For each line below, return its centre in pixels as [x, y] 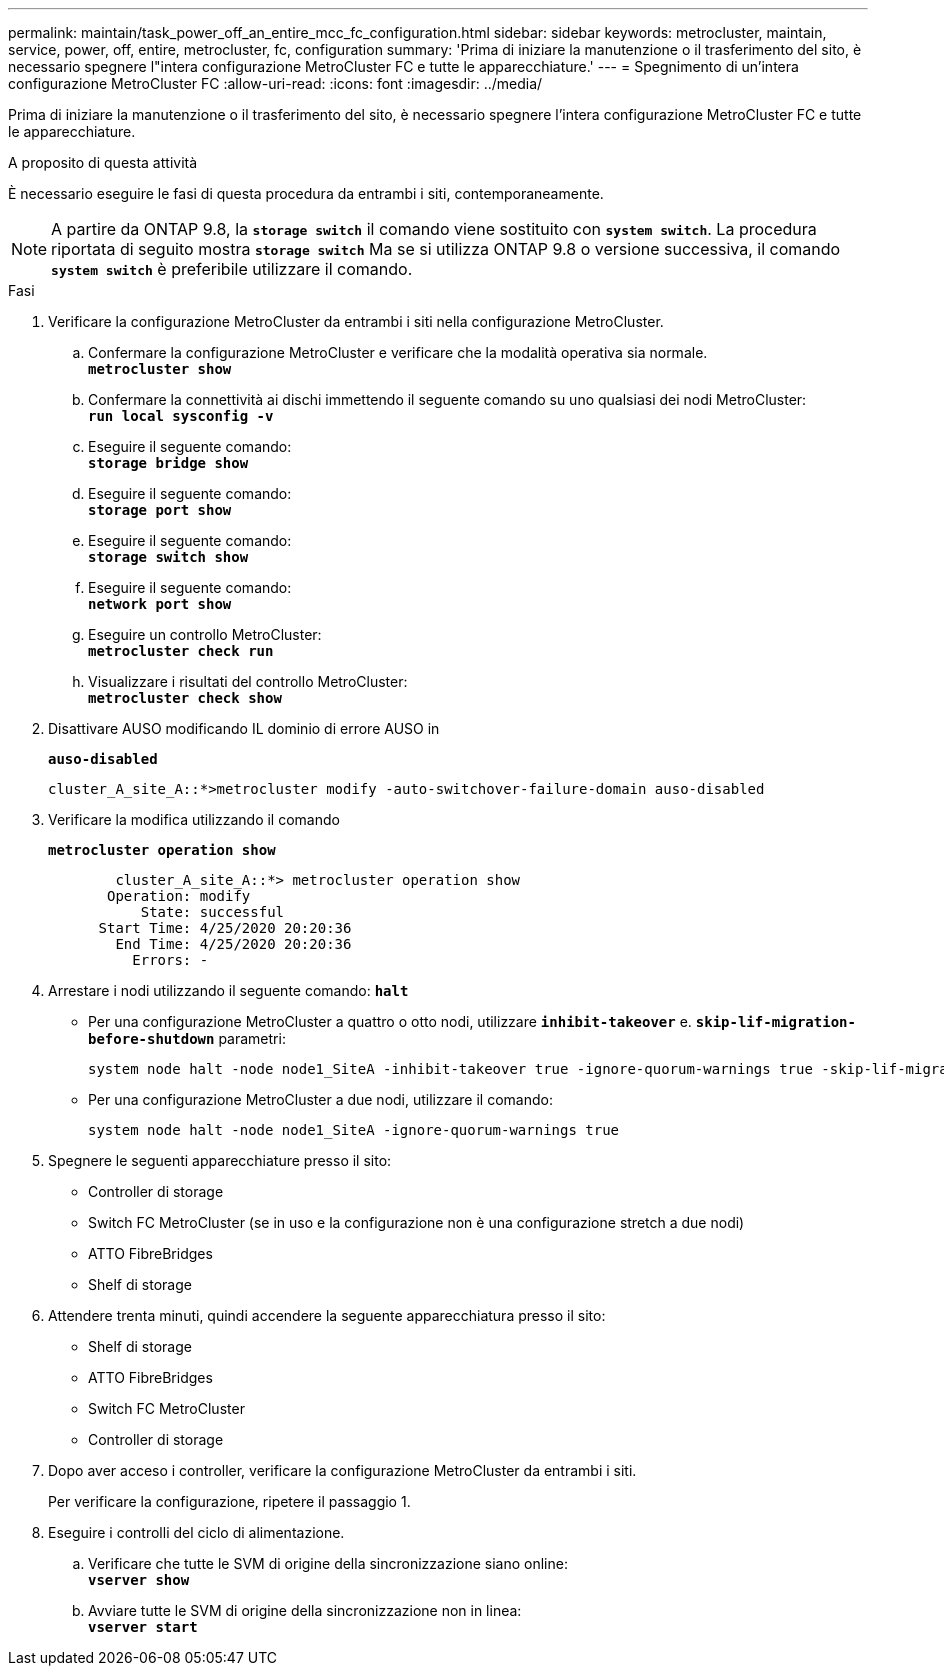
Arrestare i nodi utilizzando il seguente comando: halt [228, 990]
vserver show [139, 1580]
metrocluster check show [185, 698]
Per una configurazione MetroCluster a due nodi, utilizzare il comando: [320, 1099]
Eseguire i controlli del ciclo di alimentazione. [196, 1532]
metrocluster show [160, 369]
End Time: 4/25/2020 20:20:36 [233, 944]
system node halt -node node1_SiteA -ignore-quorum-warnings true [354, 1130]
